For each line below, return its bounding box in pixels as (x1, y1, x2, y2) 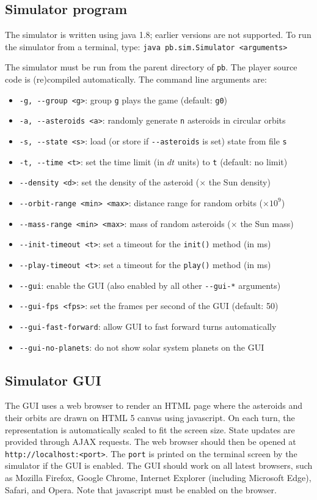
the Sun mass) (240, 217, 294, 229)
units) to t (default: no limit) (177, 155, 288, 168)
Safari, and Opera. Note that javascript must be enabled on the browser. (5, 483, 277, 496)
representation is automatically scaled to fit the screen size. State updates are (5, 423, 295, 436)
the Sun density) (208, 176, 271, 188)
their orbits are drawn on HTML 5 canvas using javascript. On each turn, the (5, 411, 295, 424)
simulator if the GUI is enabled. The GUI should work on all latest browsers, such (5, 459, 313, 472)
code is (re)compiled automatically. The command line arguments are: (5, 73, 267, 86)
